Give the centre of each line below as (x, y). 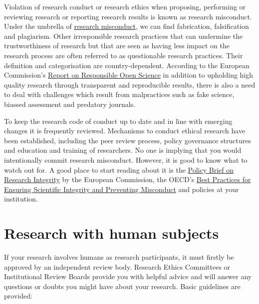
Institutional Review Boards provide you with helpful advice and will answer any (128, 276)
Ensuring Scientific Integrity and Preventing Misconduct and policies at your (122, 189)
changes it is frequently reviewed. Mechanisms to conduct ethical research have (125, 131)
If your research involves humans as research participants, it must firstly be (119, 257)
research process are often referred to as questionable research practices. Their (124, 55)
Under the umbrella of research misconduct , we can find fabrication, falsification (127, 26)
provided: (18, 296)
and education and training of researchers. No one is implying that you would (123, 150)
